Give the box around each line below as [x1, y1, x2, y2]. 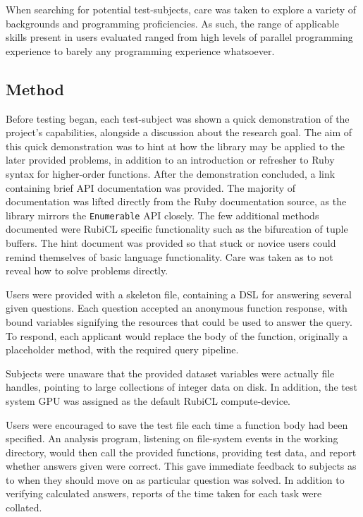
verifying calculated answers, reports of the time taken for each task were [6, 486, 322, 501]
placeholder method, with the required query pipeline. [6, 342, 239, 357]
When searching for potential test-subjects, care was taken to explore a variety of [6, 2, 357, 16]
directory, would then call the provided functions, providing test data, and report [6, 444, 357, 459]
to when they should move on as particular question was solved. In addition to [6, 472, 345, 487]
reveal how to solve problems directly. [6, 263, 168, 278]
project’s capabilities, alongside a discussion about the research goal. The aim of [6, 125, 352, 140]
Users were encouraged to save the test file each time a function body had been [6, 417, 348, 432]
